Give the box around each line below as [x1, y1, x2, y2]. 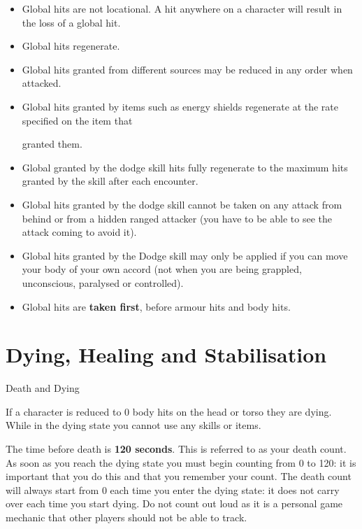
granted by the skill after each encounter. [22, 174, 198, 188]
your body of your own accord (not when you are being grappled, [22, 262, 302, 276]
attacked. [22, 76, 61, 90]
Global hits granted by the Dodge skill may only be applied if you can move [22, 248, 348, 262]
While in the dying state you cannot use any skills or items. [6, 418, 261, 432]
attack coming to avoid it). [22, 225, 137, 239]
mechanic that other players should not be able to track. [6, 509, 247, 524]
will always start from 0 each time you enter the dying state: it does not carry [6, 482, 340, 497]
